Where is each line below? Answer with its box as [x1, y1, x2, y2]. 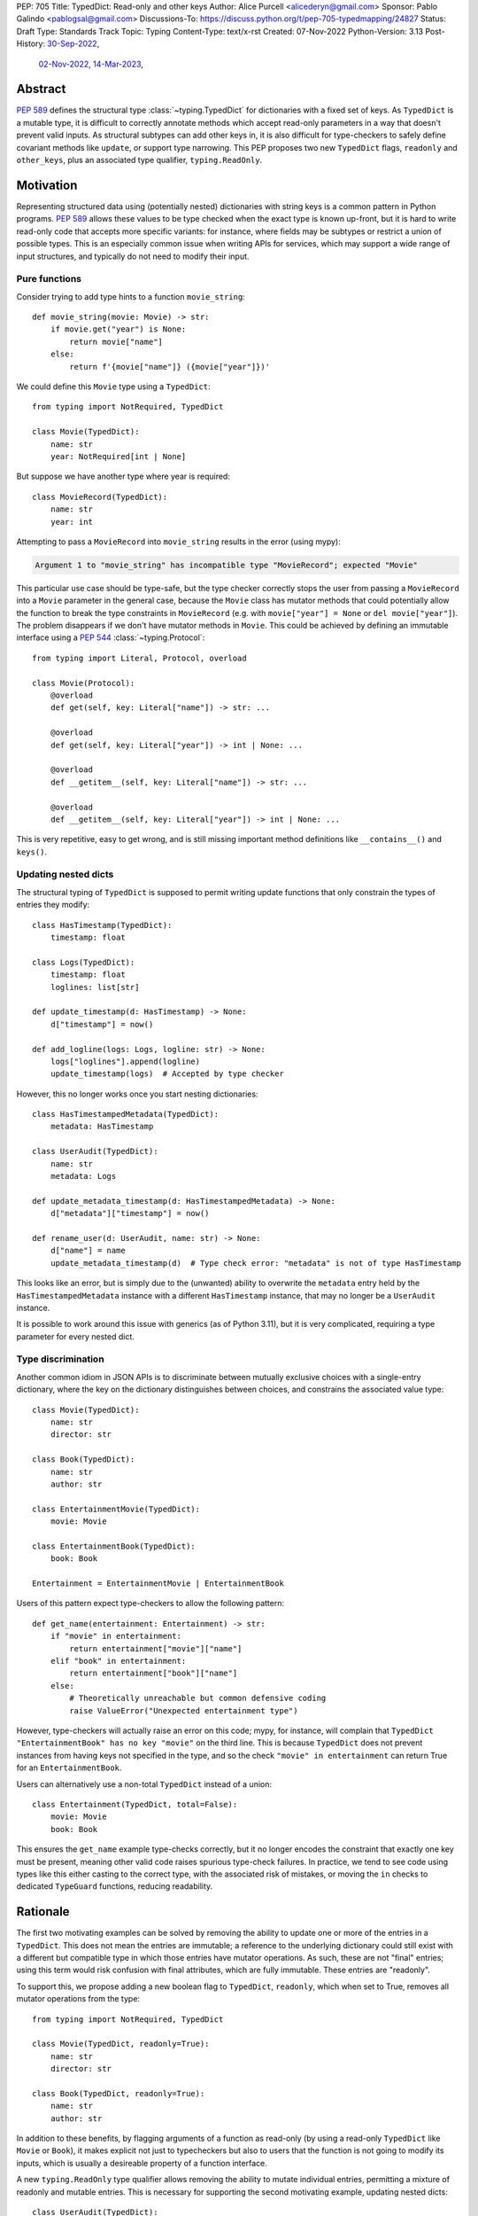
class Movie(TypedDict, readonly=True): [32, 2039, 210, 2049]
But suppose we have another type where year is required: [16, 471, 230, 482]
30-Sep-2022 [47, 38, 97, 49]
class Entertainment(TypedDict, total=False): [32, 1799, 238, 1809]
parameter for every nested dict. [16, 1330, 135, 1342]
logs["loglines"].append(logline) [50, 1056, 201, 1066]
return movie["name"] [69, 337, 164, 347]
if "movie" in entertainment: [50, 1631, 181, 1642]
